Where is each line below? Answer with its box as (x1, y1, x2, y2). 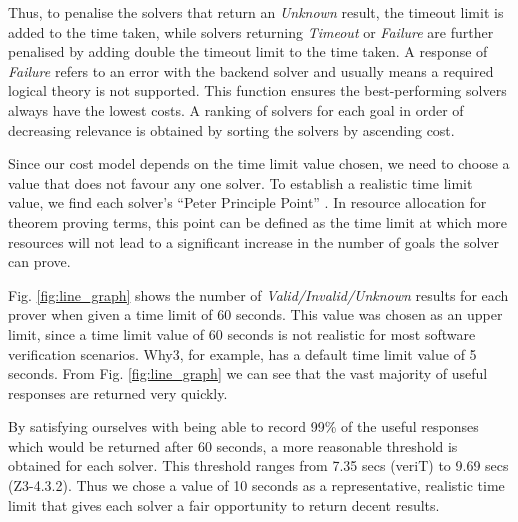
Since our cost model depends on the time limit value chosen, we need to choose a (8, 153, 510, 174)
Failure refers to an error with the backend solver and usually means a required (8, 60, 494, 81)
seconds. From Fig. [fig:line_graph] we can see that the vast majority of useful (8, 363, 488, 384)
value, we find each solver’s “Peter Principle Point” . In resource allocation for (8, 192, 487, 213)
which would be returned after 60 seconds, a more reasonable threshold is (8, 435, 458, 456)
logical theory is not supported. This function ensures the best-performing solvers (8, 80, 507, 101)
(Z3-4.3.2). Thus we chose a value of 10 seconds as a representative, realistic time (8, 475, 505, 496)
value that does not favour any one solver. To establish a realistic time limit (8, 172, 473, 193)
